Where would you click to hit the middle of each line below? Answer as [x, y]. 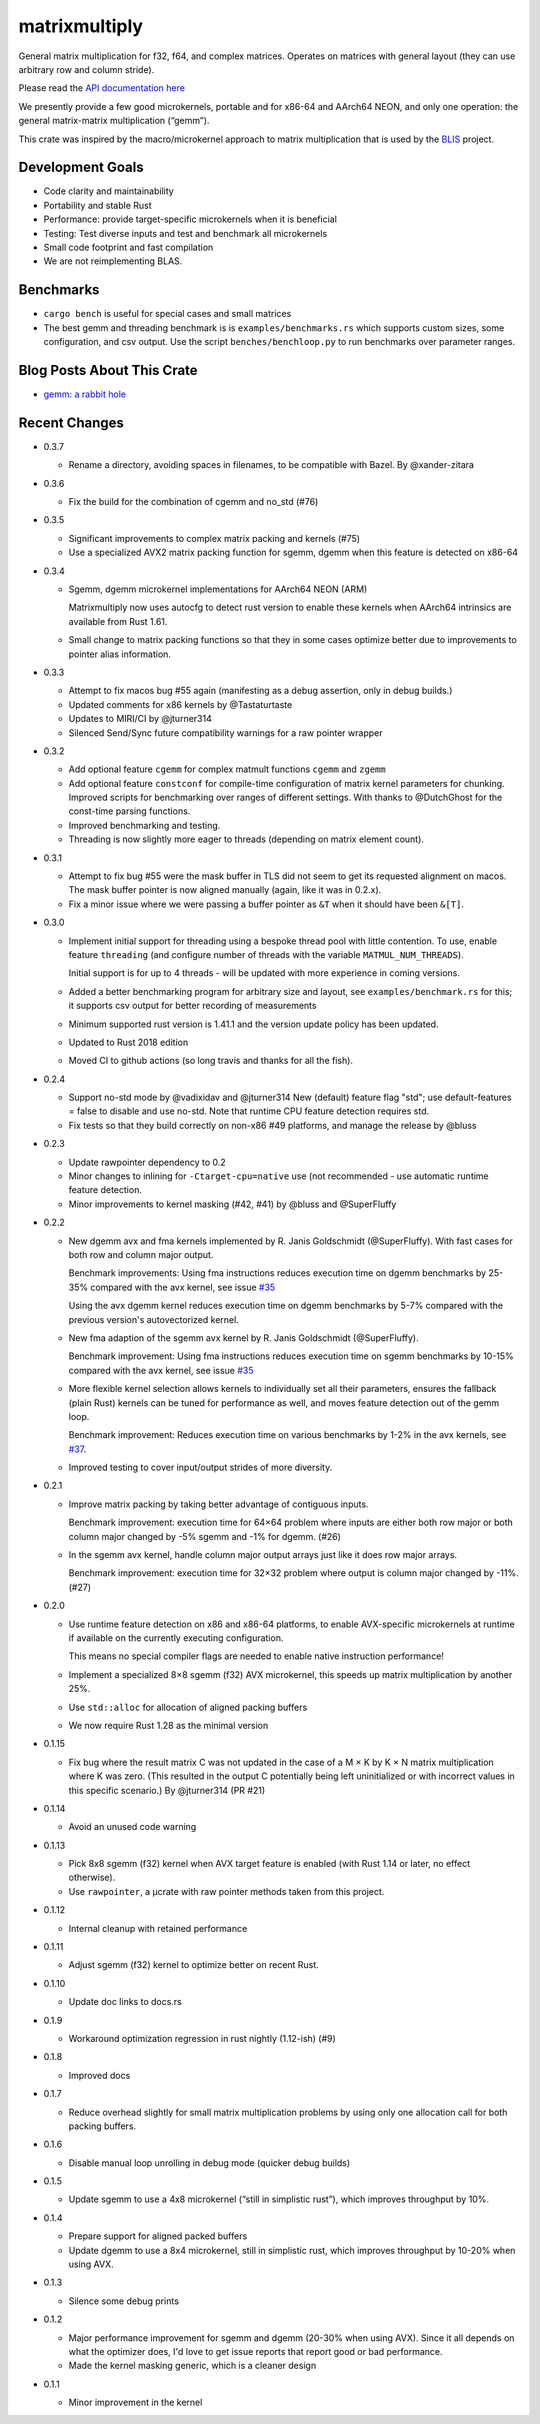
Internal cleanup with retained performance [158, 1928]
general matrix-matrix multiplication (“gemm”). [114, 121]
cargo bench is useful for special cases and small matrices [167, 314]
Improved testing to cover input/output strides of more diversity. [200, 1467]
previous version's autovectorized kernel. [153, 1319]
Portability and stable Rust [97, 205]
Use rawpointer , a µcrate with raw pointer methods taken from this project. [226, 1891]
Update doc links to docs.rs [125, 2002]
